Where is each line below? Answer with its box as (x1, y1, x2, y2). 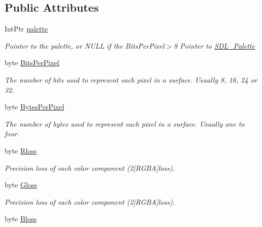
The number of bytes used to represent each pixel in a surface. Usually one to (5, 118, 245, 129)
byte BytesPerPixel (5, 101, 64, 112)
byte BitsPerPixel (5, 57, 59, 68)
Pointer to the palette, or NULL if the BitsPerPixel (5, 40, 165, 51)
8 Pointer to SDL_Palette (174, 40, 255, 51)
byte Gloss (5, 179, 38, 190)
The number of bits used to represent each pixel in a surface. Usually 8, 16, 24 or (5, 74, 257, 85)
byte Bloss (5, 213, 37, 224)
